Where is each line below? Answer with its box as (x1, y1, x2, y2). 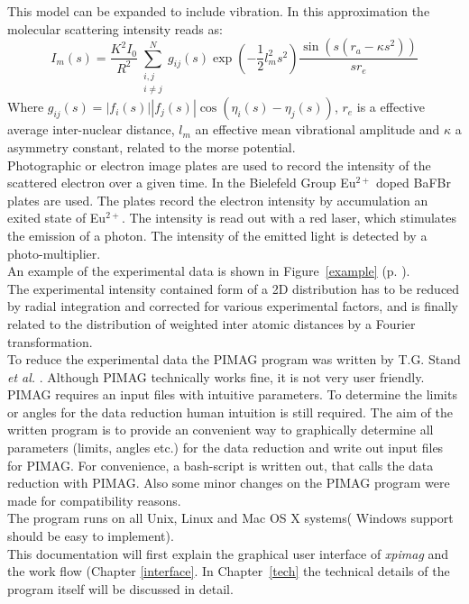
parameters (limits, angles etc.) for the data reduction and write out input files (7, 438, 444, 457)
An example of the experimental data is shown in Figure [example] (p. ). (7, 261, 410, 280)
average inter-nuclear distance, (7, 120, 175, 139)
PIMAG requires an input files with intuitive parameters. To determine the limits (7, 385, 457, 404)
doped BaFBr (375, 173, 451, 192)
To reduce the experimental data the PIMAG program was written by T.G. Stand (7, 350, 461, 369)
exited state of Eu (7, 208, 106, 227)
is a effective (356, 97, 425, 116)
